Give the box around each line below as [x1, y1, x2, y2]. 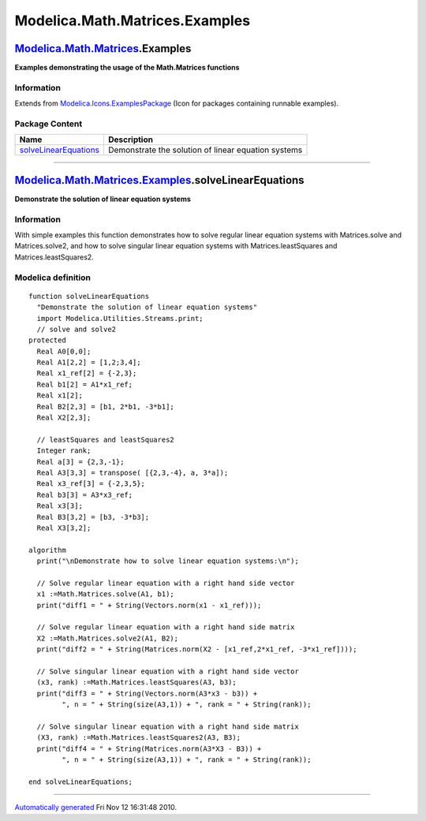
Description [107, 134, 154, 145]
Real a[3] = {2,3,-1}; [36, 457, 125, 466]
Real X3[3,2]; [36, 523, 92, 532]
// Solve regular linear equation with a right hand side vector [36, 578, 295, 588]
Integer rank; [36, 446, 92, 455]
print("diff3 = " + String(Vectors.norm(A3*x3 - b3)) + [36, 689, 258, 698]
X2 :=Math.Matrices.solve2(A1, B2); [36, 633, 179, 643]
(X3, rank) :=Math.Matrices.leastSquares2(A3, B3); [36, 733, 241, 742]
